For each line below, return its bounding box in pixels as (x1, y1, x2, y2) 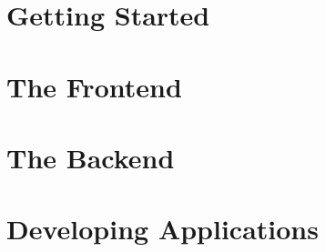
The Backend (6, 138, 175, 176)
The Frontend (6, 67, 182, 105)
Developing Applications (6, 210, 319, 247)
